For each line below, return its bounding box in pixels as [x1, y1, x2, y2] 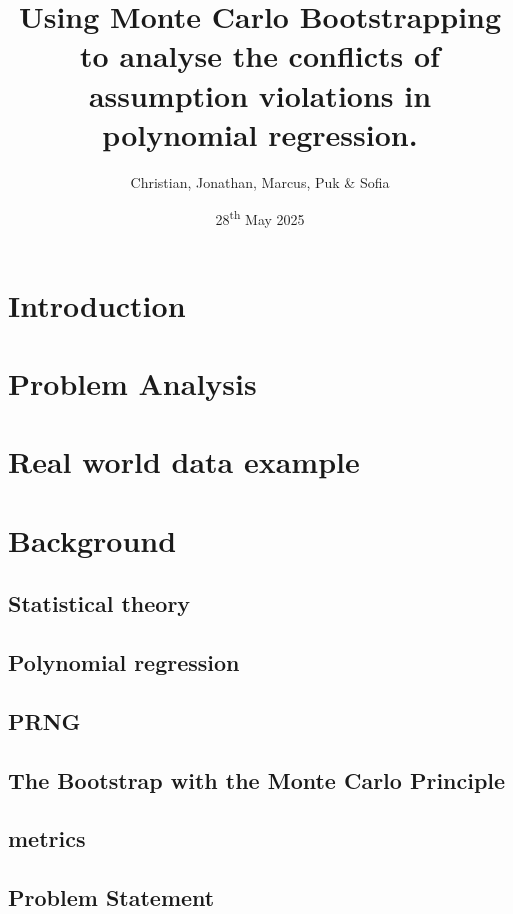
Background [8, 519, 177, 560]
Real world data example [8, 441, 360, 482]
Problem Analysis [8, 362, 257, 403]
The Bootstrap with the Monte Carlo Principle [8, 764, 506, 795]
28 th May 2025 [215, 206, 305, 229]
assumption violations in [88, 74, 432, 115]
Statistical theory [8, 588, 191, 619]
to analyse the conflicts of [80, 35, 440, 76]
